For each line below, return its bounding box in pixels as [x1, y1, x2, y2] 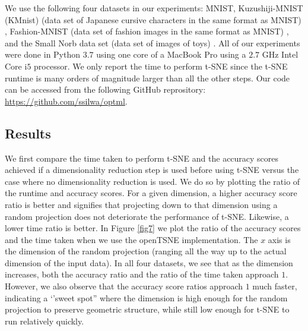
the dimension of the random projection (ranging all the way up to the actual [5, 245, 287, 257]
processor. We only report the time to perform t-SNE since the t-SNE [34, 59, 288, 72]
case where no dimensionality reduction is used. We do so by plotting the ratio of [5, 175, 300, 187]
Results [5, 124, 51, 142]
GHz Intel [262, 48, 299, 61]
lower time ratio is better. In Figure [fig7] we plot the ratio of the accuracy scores [5, 222, 301, 234]
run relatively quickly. [5, 314, 84, 327]
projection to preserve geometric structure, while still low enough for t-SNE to [5, 303, 290, 316]
